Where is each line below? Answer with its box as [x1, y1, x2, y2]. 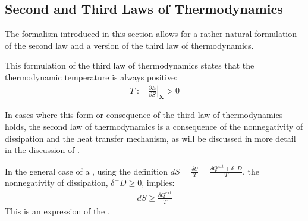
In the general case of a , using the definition [5, 164, 168, 177]
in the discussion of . [5, 144, 80, 156]
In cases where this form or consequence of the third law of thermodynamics [5, 108, 283, 121]
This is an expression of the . [5, 204, 110, 217]
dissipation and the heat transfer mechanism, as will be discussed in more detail [5, 132, 296, 144]
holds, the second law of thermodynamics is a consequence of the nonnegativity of [5, 120, 303, 132]
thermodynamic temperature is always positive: [5, 70, 178, 83]
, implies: [142, 176, 175, 189]
